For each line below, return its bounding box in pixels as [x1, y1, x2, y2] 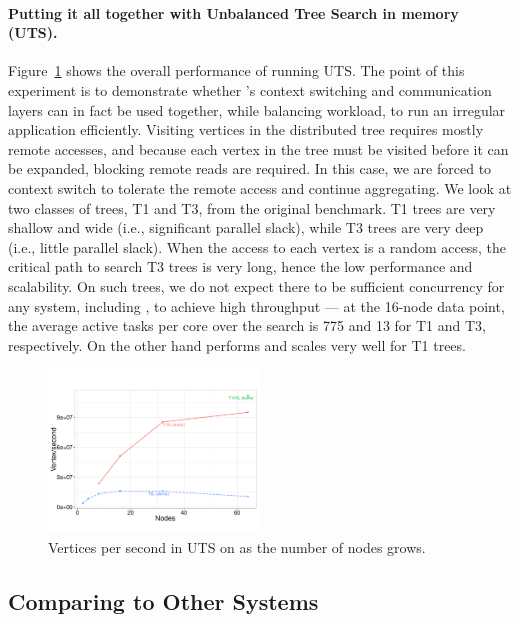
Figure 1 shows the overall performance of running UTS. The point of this [8, 60, 465, 81]
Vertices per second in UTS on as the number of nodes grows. [48, 536, 426, 557]
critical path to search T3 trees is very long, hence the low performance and [8, 256, 473, 277]
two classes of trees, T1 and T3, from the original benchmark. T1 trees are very [8, 197, 496, 218]
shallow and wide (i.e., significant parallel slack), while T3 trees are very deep [8, 217, 484, 238]
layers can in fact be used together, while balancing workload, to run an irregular [8, 99, 506, 120]
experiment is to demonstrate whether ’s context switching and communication [8, 79, 492, 100]
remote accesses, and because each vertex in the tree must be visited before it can [8, 138, 509, 159]
